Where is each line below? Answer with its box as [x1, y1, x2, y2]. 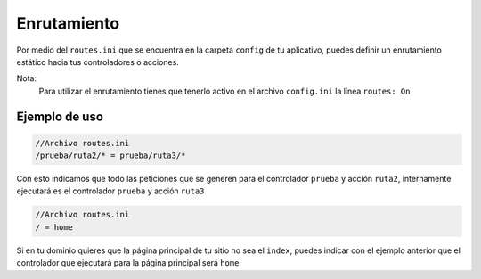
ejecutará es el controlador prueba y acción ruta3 [16, 185, 205, 196]
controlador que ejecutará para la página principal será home [16, 258, 240, 268]
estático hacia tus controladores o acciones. [16, 56, 180, 67]
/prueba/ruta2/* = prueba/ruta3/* [35, 151, 186, 160]
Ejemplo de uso [16, 109, 104, 124]
